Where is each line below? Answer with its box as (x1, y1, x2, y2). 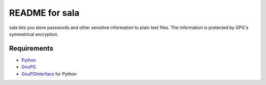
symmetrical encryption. (9, 31, 59, 37)
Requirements (9, 44, 54, 53)
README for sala (9, 7, 80, 18)
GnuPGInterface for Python (21, 71, 77, 77)
